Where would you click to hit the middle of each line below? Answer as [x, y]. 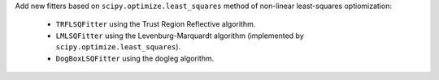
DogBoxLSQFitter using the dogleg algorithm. [135, 58]
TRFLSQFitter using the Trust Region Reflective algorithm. [156, 24]
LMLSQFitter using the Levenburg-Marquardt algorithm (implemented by [180, 36]
